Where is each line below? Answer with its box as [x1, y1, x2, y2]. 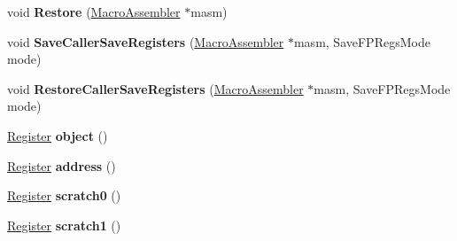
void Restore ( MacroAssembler [7, 3, 181, 20]
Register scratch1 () [7, 215, 121, 234]
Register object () [7, 126, 108, 144]
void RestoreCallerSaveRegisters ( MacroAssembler [7, 79, 304, 97]
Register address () [7, 156, 116, 175]
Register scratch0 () [7, 186, 121, 205]
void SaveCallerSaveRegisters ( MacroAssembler [7, 32, 284, 51]
